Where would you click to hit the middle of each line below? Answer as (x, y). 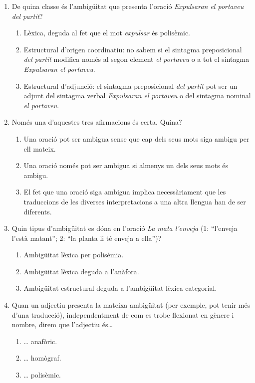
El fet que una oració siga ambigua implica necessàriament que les (125, 192)
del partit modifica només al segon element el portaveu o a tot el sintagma (136, 59)
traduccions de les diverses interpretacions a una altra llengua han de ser (135, 201)
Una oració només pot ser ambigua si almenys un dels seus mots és (126, 165)
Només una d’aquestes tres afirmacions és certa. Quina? (97, 122)
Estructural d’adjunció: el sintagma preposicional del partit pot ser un (130, 86)
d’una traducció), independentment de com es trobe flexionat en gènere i (123, 314)
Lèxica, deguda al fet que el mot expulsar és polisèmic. (107, 33)
